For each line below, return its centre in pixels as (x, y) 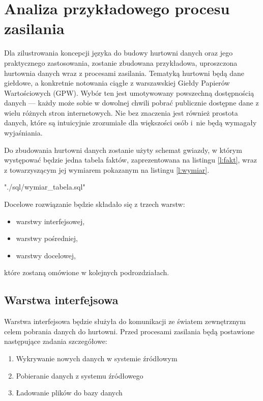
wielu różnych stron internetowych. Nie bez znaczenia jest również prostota (121, 112)
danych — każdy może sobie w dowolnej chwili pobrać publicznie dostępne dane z (131, 103)
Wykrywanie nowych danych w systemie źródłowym (97, 358)
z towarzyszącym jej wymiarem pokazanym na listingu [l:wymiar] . (107, 169)
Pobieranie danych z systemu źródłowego (80, 375)
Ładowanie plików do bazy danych (69, 393)
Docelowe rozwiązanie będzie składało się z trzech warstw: (95, 204)
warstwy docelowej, (46, 255)
